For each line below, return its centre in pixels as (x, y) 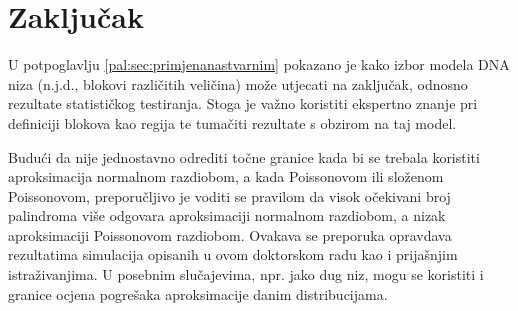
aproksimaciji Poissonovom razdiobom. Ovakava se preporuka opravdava (230, 234)
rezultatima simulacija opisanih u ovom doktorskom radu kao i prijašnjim (233, 254)
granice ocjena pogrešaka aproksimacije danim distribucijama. (198, 293)
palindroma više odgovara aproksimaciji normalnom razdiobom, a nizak (227, 215)
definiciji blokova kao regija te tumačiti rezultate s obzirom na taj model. (232, 122)
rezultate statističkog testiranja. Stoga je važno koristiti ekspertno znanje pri (243, 103)
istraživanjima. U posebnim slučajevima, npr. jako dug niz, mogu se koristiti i (246, 274)
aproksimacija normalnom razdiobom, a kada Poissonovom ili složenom (226, 176)
